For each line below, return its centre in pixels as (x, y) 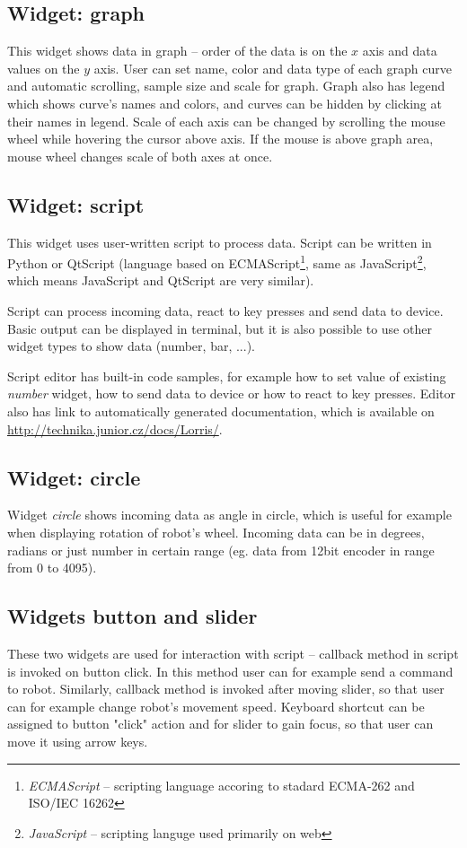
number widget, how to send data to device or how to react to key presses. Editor (231, 393)
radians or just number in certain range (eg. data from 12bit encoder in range (221, 550)
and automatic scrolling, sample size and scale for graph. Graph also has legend (226, 86)
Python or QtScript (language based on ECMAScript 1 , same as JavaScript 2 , (217, 262)
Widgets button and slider (132, 616)
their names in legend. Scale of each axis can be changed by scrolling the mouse (226, 121)
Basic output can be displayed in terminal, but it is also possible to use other (220, 328)
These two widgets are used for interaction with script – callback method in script (233, 653)
